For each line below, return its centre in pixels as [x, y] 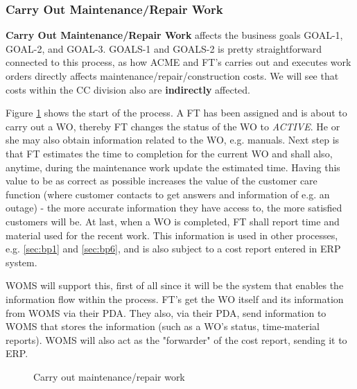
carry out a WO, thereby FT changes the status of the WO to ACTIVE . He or [173, 126]
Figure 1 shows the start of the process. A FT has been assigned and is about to [176, 113]
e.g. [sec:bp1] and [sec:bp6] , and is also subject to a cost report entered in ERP [173, 249]
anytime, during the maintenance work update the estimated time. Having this [173, 167]
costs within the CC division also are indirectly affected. [128, 89]
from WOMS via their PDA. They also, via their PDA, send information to [166, 312]
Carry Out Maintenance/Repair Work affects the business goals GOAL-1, [174, 35]
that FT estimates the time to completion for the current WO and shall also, [169, 153]
